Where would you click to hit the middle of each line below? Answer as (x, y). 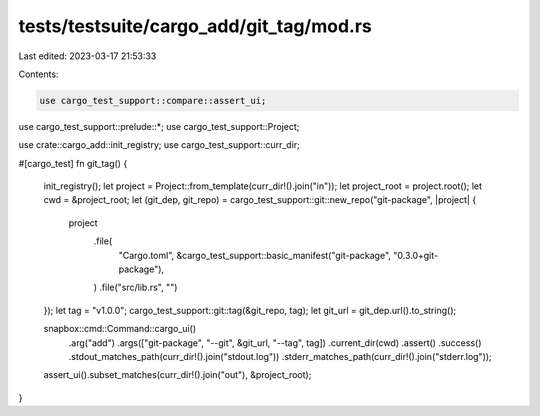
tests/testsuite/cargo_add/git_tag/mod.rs (195, 26)
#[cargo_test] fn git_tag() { (73, 163)
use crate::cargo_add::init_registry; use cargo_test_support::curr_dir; (159, 145)
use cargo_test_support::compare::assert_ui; (153, 100)
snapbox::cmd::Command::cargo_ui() (120, 329)
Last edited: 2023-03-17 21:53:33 (87, 56)
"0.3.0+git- (416, 255)
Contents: (38, 74)
